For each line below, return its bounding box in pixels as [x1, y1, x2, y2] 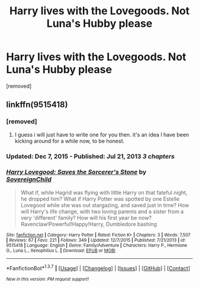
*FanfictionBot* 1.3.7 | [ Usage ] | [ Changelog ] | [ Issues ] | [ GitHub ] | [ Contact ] [6, 263, 191, 271]
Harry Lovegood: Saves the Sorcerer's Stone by [6, 168, 147, 176]
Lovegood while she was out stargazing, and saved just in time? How [20, 201, 190, 208]
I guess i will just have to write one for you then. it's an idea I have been [14, 131, 190, 138]
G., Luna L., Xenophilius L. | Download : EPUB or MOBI [6, 248, 115, 254]
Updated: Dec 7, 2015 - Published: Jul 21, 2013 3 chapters [6, 152, 175, 160]
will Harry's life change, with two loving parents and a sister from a [20, 208, 184, 215]
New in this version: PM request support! [6, 276, 89, 282]
